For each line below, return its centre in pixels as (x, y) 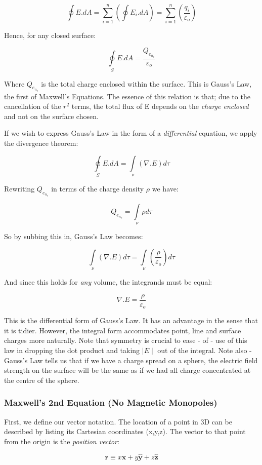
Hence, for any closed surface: (50, 35)
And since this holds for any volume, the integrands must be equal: (108, 282)
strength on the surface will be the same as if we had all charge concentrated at (127, 370)
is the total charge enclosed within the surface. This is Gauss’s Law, (146, 83)
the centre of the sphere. (42, 380)
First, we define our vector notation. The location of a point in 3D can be (118, 421)
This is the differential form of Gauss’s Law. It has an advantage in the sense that (131, 320)
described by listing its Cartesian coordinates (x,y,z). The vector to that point (125, 431)
